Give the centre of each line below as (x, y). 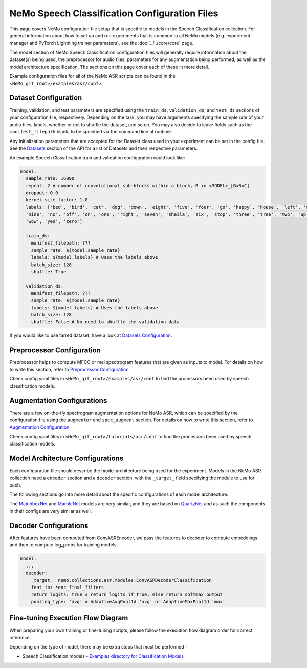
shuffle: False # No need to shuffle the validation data (105, 322)
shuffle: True (49, 271)
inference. (20, 637)
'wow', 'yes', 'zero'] (54, 221)
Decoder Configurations (49, 525)
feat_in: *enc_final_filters (68, 587)
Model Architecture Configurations (67, 459)
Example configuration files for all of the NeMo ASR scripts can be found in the (93, 76)
